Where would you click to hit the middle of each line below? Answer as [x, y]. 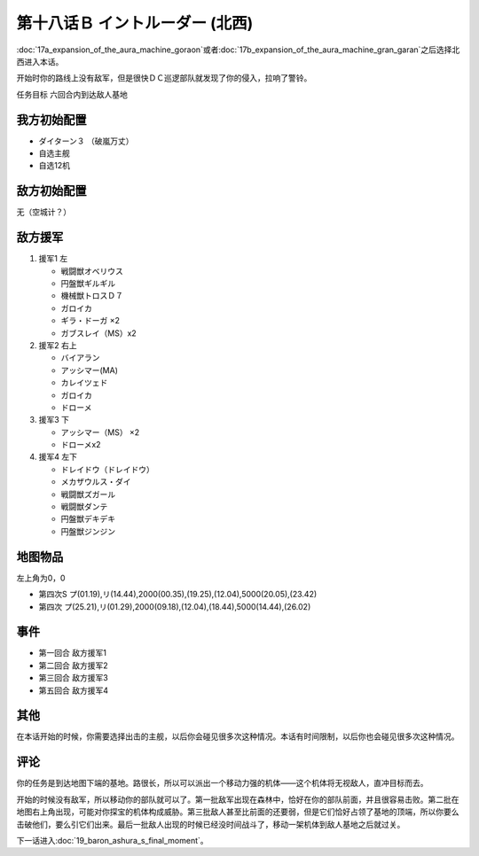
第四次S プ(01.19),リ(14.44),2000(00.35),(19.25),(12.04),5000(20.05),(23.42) [178, 595]
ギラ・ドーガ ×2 [90, 321]
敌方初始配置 [51, 191]
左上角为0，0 [41, 578]
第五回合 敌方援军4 [73, 690]
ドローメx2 [81, 445]
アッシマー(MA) [90, 370]
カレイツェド [84, 383]
